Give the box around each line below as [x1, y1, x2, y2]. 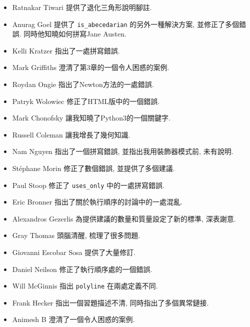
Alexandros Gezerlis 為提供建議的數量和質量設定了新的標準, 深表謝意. [12, 213, 236, 223]
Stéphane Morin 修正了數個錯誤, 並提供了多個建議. [12, 163, 175, 173]
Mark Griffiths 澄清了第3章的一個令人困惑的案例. [12, 62, 169, 72]
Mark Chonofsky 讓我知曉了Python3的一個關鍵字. [12, 112, 170, 123]
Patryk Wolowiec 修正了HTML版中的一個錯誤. [12, 95, 160, 106]
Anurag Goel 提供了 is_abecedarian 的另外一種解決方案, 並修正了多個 [12, 18, 239, 29]
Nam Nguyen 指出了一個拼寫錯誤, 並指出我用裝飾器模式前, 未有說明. [12, 146, 233, 156]
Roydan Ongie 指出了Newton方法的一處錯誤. [12, 79, 154, 89]
